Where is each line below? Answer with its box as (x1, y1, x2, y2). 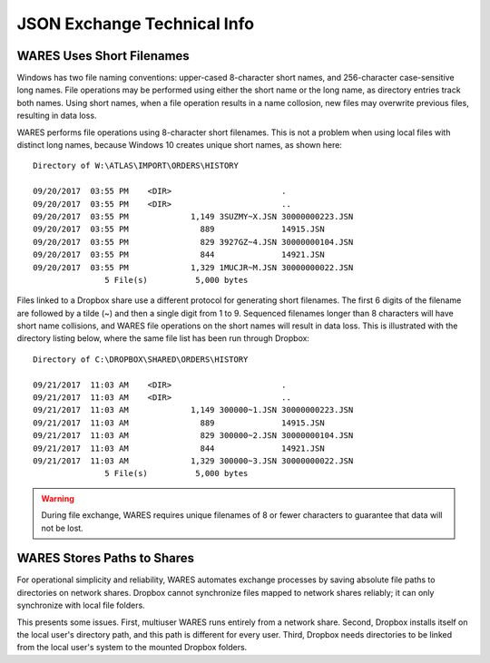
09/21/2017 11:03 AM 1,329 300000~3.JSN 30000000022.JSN (33, 456, 354, 466)
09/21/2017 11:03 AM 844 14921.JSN (33, 443, 326, 453)
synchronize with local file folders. (16, 600, 145, 611)
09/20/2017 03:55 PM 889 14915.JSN (33, 224, 326, 235)
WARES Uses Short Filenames (16, 48, 190, 63)
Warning (41, 492, 74, 503)
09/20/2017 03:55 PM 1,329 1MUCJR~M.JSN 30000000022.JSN (33, 262, 354, 272)
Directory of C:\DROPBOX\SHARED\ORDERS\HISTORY (33, 354, 249, 365)
